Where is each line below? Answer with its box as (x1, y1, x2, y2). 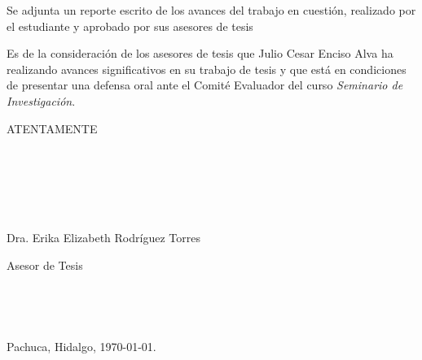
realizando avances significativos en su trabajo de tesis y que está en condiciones (7, 60, 407, 77)
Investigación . (7, 92, 76, 109)
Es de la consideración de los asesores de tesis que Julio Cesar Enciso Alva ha (7, 45, 393, 62)
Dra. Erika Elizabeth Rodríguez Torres (7, 228, 200, 245)
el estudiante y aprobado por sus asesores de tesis (7, 17, 253, 34)
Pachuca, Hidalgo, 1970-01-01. (7, 338, 156, 355)
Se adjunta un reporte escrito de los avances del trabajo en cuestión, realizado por (7, 2, 416, 18)
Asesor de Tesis (7, 256, 83, 273)
